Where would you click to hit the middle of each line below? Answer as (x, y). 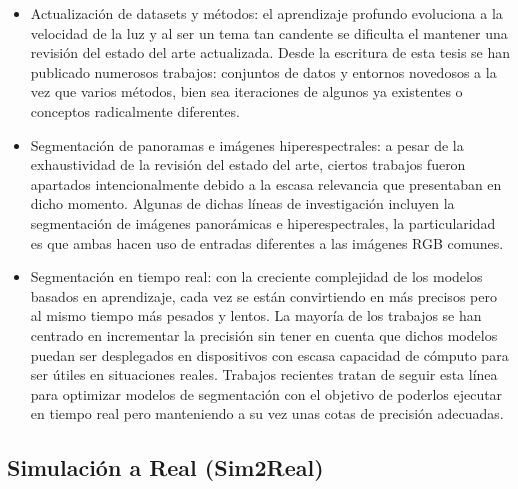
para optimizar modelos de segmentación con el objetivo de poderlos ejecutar (266, 393)
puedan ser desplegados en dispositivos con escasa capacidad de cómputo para (269, 354)
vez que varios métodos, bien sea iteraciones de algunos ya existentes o (246, 91)
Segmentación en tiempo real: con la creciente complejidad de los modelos (256, 276)
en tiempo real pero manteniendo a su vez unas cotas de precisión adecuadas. (267, 413)
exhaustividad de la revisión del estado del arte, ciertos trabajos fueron (248, 164)
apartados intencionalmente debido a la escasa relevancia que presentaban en (266, 183)
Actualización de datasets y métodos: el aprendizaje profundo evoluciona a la (266, 13)
